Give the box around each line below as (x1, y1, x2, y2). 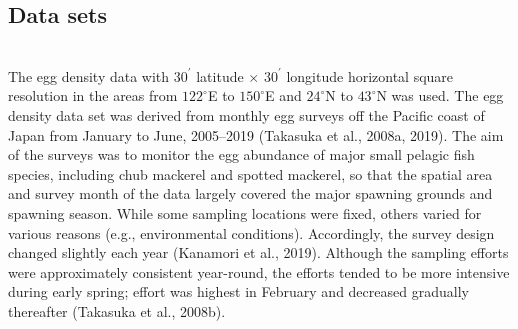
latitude (196, 65, 244, 86)
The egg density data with (8, 65, 170, 86)
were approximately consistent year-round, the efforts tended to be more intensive (8, 261, 510, 282)
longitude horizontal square (286, 65, 454, 86)
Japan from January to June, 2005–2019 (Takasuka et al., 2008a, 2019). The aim (8, 124, 504, 145)
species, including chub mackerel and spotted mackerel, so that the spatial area (8, 163, 493, 184)
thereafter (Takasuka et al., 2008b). (8, 300, 226, 321)
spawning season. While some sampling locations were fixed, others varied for (8, 202, 482, 223)
